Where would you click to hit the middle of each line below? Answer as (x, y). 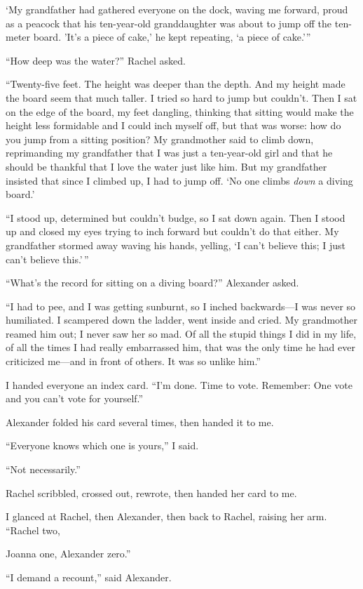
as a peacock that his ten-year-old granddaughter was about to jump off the (169, 23)
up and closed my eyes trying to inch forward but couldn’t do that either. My (172, 231)
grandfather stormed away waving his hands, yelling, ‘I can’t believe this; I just (176, 245)
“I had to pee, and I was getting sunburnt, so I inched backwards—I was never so (181, 306)
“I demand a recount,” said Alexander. (89, 577)
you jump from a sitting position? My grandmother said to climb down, (160, 139)
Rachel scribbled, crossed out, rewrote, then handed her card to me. (151, 492)
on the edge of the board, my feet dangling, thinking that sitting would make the (180, 111)
